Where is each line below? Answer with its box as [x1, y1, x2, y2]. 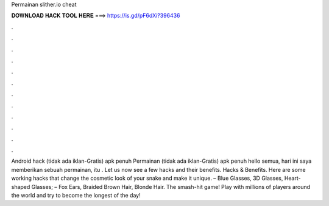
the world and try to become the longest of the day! [11, 192, 141, 199]
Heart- [284, 174, 301, 182]
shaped [11, 183, 30, 190]
